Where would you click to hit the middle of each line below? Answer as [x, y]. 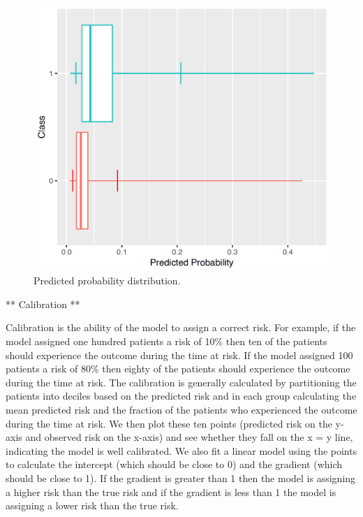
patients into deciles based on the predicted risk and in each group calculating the [181, 396]
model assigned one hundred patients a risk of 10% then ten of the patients [166, 341]
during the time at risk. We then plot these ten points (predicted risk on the [169, 423]
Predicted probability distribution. [107, 281]
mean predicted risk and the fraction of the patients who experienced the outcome [181, 410]
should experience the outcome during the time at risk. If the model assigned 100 [179, 355]
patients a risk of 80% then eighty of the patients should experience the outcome [178, 369]
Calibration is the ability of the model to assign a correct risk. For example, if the [181, 327]
